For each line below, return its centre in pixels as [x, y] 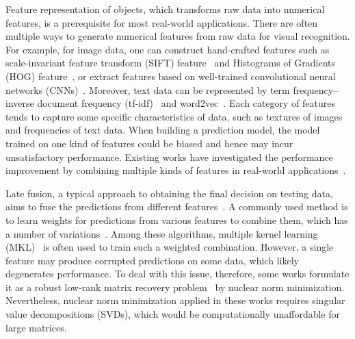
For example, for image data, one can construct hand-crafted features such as [168, 49]
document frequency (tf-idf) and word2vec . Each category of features [186, 103]
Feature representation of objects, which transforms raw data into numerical [165, 9]
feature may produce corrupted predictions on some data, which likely [152, 260]
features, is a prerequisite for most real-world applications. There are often [162, 22]
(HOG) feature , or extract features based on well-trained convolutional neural [171, 76]
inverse [20, 103]
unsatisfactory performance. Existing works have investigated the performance [169, 156]
